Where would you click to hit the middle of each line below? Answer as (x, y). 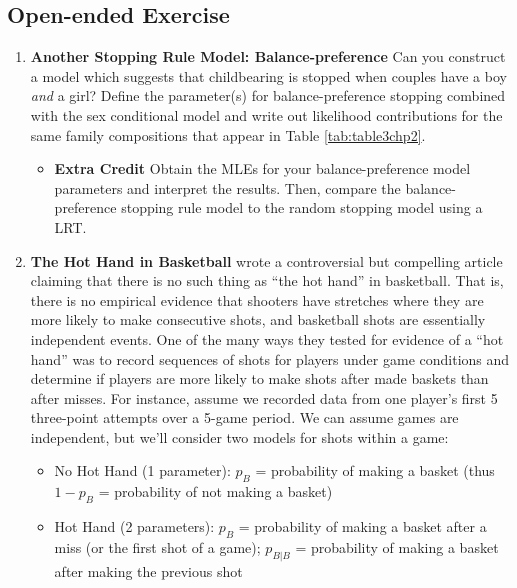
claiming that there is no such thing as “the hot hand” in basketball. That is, (267, 280)
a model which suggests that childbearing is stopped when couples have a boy (268, 75)
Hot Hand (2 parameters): (134, 526)
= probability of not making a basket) (215, 491)
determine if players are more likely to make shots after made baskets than (259, 378)
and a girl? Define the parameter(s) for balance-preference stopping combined (268, 95)
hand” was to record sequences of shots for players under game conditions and (270, 358)
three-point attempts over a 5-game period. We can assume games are (244, 417)
